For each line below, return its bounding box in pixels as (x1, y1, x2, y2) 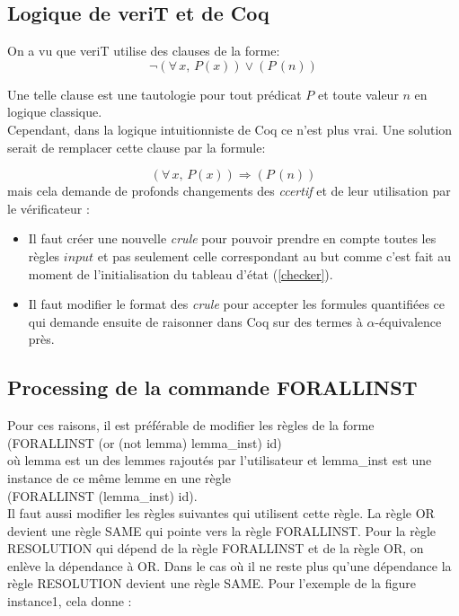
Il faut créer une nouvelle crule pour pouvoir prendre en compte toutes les (28, 229, 437, 248)
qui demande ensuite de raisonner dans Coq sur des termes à (28, 312, 363, 330)
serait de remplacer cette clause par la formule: (7, 137, 266, 156)
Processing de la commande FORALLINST (7, 374, 418, 401)
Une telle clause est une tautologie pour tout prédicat (7, 84, 302, 103)
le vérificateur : (7, 198, 90, 217)
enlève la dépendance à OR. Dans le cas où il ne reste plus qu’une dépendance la (7, 556, 452, 575)
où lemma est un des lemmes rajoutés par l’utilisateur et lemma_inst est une (7, 451, 432, 470)
